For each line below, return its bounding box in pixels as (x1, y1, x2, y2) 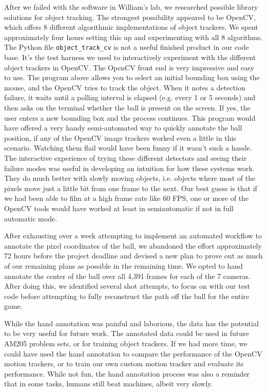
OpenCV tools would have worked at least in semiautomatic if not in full (4, 202, 234, 213)
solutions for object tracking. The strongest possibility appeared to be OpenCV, (4, 11, 256, 22)
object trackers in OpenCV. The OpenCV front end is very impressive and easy (4, 62, 255, 72)
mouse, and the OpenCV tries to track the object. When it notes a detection (4, 82, 245, 92)
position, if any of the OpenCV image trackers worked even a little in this (4, 132, 236, 143)
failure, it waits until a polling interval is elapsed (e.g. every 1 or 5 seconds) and (4, 92, 256, 103)
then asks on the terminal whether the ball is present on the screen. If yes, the (4, 102, 251, 113)
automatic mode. (4, 213, 58, 223)
